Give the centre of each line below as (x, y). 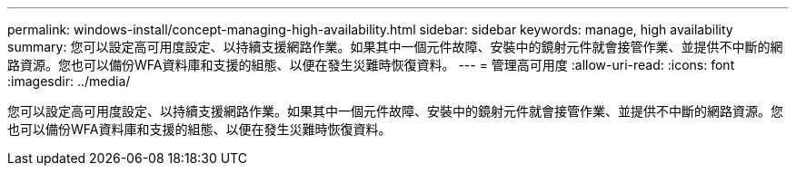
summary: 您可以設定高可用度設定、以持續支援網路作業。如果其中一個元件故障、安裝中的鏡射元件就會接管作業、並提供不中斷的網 (395, 47)
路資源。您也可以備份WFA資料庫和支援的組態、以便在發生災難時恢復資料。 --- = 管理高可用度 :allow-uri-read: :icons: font (371, 65)
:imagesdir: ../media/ (69, 81)
